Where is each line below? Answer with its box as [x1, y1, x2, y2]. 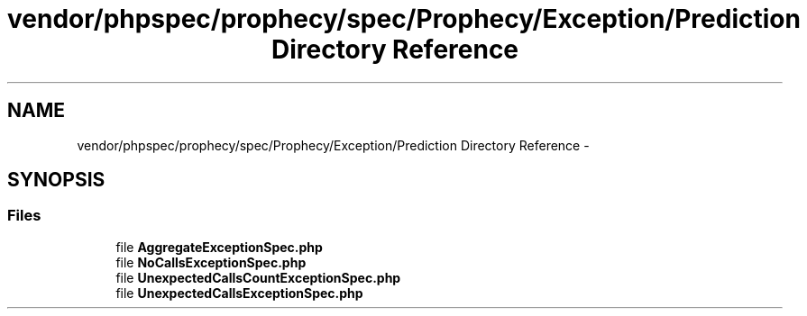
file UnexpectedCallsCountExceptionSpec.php [115, 269, 401, 285]
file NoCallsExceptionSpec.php [115, 254, 307, 270]
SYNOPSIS [7, 168, 105, 192]
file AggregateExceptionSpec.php [115, 239, 323, 255]
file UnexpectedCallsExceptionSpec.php [115, 284, 363, 301]
